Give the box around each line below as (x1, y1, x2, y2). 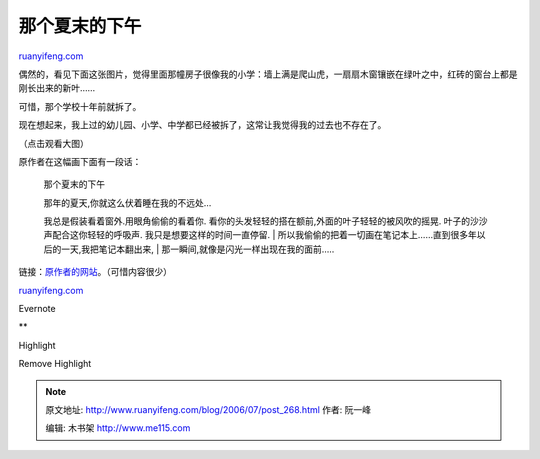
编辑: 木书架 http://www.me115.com (45, 422, 191, 434)
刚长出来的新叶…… (18, 82, 96, 94)
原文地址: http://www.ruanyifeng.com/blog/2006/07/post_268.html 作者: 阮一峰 (45, 403, 372, 415)
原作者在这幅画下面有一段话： (18, 155, 142, 167)
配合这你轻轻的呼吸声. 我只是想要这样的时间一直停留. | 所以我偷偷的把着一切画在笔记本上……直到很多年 (51, 229, 477, 241)
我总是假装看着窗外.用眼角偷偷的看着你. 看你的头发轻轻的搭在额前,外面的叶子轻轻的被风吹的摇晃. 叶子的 (43, 215, 471, 227)
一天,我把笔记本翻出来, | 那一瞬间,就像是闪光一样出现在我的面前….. (60, 243, 335, 255)
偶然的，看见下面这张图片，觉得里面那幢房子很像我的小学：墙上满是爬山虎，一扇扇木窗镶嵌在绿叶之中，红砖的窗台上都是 (18, 68, 518, 80)
